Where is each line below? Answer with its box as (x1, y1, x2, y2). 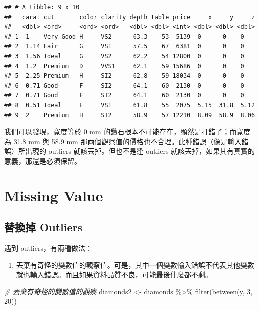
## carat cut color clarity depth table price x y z (4, 13, 255, 21)
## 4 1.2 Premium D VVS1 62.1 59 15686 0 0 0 (4, 62, 244, 70)
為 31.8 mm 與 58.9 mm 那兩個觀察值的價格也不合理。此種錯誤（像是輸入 (4, 136, 242, 146)
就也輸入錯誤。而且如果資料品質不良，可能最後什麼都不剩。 (16, 269, 212, 280)
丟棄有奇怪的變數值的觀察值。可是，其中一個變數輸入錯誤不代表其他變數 (16, 259, 254, 270)
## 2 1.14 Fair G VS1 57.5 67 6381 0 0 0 (4, 43, 244, 50)
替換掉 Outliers (4, 219, 82, 235)
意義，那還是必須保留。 (4, 155, 81, 166)
